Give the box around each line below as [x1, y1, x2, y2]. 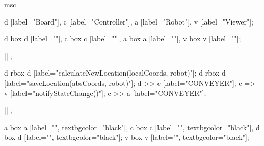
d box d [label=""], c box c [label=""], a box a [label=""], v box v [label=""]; [4, 33, 241, 44]
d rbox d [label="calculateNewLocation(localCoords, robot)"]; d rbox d [4, 67, 226, 78]
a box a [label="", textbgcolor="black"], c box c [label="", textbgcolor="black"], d [4, 121, 260, 132]
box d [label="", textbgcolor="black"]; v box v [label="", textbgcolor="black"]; [4, 132, 249, 142]
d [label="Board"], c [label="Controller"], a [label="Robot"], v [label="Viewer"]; [4, 16, 253, 27]
